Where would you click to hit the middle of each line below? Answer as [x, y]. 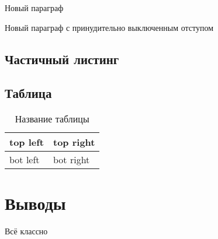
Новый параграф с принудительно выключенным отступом [109, 27]
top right [74, 142]
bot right [72, 160]
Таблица [28, 93]
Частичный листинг [62, 59]
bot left [25, 160]
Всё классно [26, 231]
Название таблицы [52, 119]
